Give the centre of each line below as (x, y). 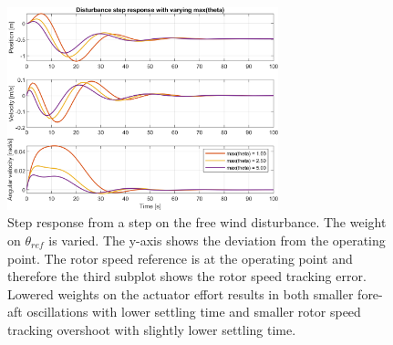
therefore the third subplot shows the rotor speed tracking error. (187, 276)
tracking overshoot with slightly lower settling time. (152, 329)
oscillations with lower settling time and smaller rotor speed (194, 312)
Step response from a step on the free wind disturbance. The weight (197, 222)
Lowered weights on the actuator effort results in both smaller (181, 293)
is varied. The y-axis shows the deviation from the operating (217, 240)
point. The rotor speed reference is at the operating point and (180, 258)
